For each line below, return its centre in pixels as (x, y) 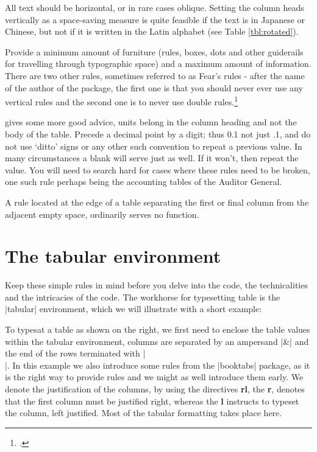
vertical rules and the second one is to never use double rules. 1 (122, 101)
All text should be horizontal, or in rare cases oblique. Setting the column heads (155, 7)
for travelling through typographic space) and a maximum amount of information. (158, 64)
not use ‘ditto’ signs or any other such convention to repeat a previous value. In (154, 146)
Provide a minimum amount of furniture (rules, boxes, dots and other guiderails (154, 51)
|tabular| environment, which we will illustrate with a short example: (134, 309)
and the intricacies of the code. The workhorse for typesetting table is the (143, 297)
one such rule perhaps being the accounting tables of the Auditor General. (144, 182)
